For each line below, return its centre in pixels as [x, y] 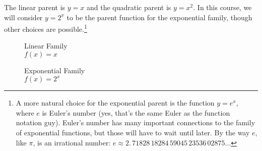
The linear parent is [35, 7]
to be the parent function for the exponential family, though [159, 17]
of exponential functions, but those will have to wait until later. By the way [133, 132]
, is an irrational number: [72, 142]
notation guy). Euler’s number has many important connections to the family [136, 122]
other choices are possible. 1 [46, 28]
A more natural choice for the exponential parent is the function [115, 103]
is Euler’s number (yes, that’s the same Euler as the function [136, 112]
